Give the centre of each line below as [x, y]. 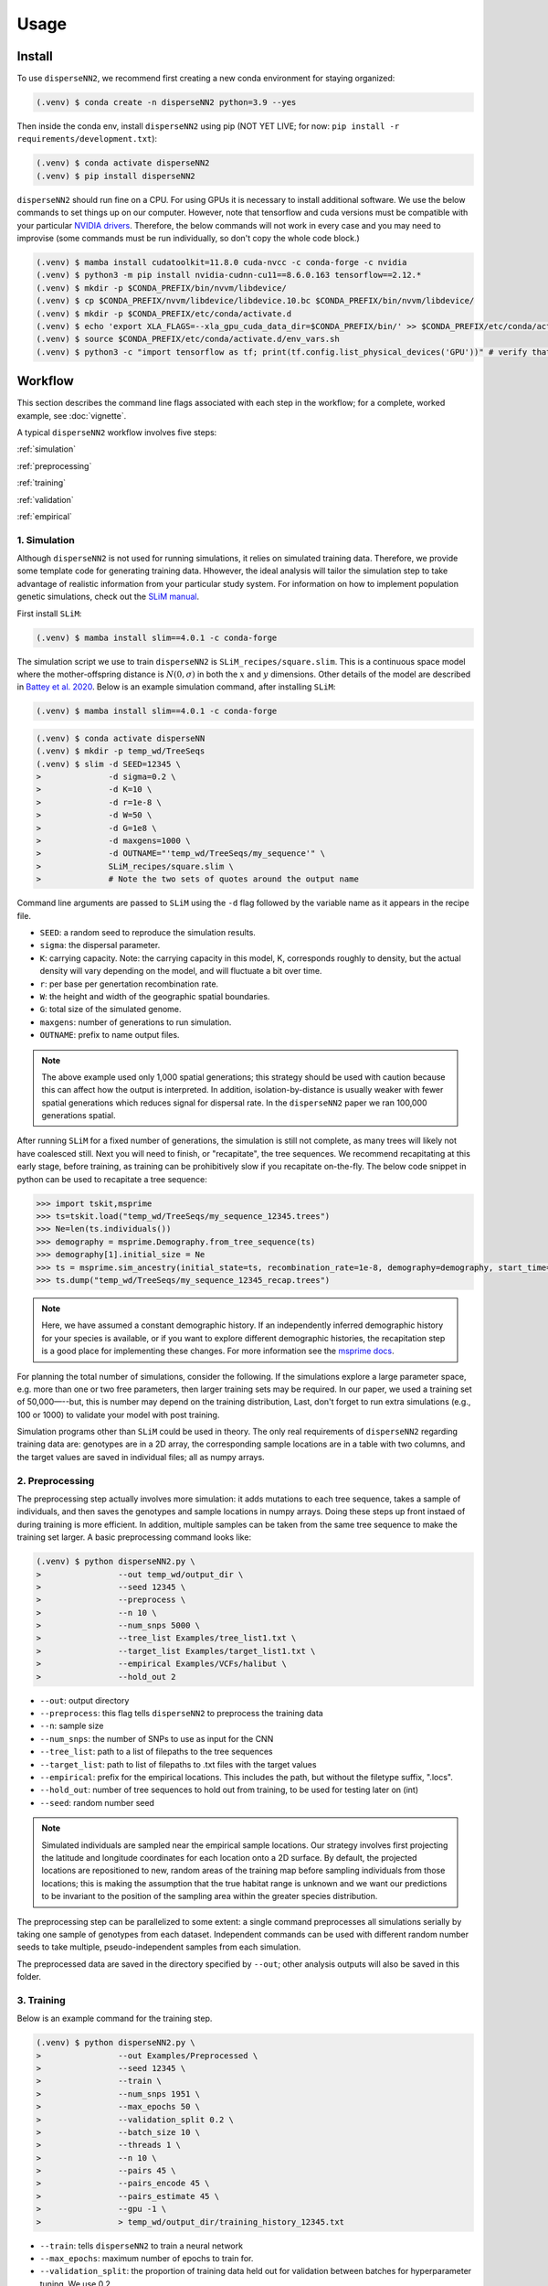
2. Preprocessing [56, 1480]
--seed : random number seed [97, 1802]
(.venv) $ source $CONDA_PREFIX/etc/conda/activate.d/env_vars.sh [188, 339]
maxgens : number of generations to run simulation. [136, 1022]
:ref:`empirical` [45, 516]
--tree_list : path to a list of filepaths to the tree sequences [156, 1752]
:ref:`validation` [45, 499]
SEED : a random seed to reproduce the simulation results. [148, 932]
